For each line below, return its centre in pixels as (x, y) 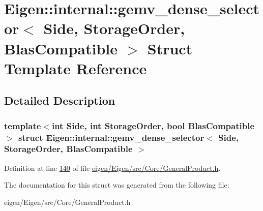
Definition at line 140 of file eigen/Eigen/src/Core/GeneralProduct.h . (112, 168)
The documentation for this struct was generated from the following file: (117, 185)
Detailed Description (60, 100)
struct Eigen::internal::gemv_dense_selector (111, 137)
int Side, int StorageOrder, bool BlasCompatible (153, 125)
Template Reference (76, 68)
